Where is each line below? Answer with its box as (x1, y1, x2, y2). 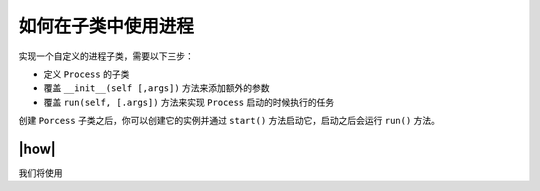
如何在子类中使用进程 (18, 15, 195, 37)
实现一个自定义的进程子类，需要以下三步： (18, 50, 194, 62)
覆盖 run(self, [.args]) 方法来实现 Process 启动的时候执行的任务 (43, 96, 335, 108)
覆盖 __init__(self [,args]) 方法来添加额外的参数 (43, 82, 270, 94)
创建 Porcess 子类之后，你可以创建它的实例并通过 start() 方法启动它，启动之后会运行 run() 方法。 (18, 115, 440, 127)
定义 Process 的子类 (43, 68, 130, 80)
